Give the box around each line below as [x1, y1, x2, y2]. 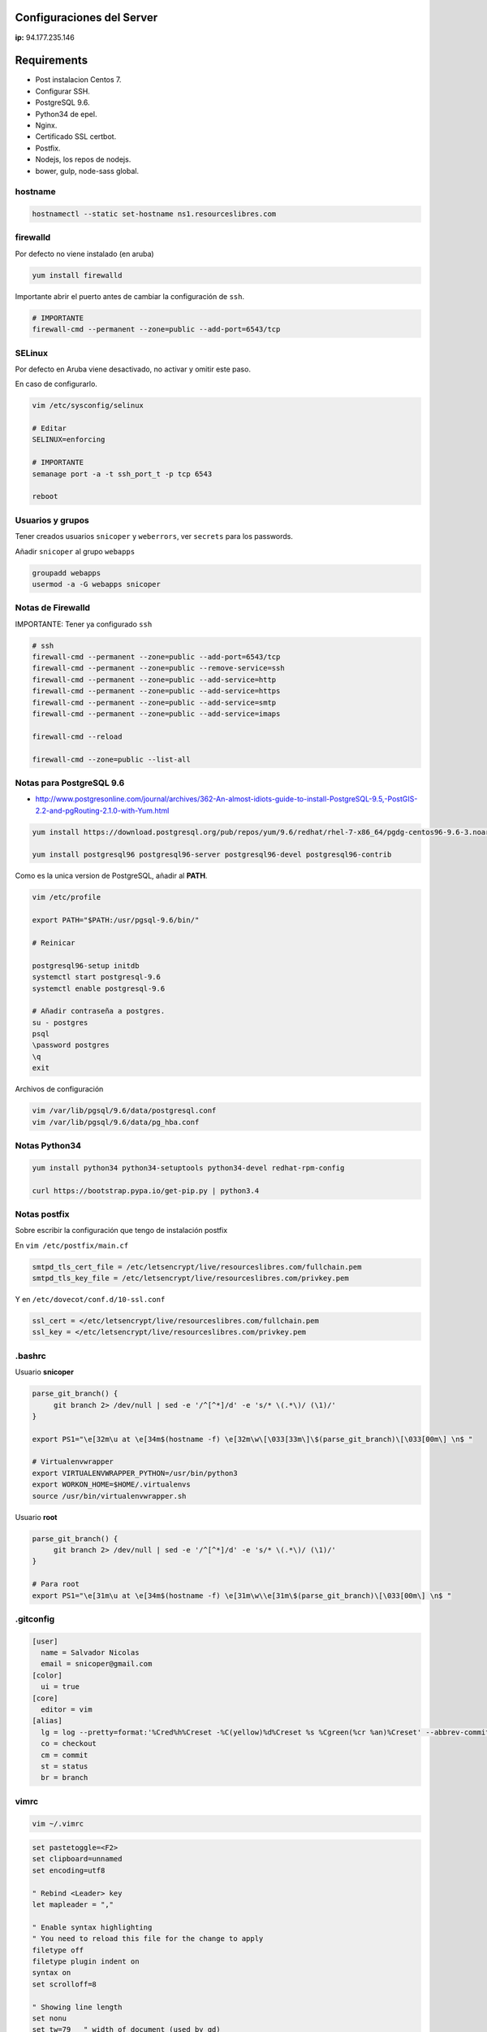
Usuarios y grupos [15, 515, 89, 526]
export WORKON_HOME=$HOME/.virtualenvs [32, 1480, 191, 1489]
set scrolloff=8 [32, 1979, 97, 1989]
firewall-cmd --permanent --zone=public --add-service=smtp [32, 697, 277, 707]
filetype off [32, 1945, 84, 1955]
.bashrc [15, 1350, 46, 1361]
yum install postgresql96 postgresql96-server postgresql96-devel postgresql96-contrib [32, 850, 392, 859]
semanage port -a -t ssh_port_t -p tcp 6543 [32, 469, 213, 479]
